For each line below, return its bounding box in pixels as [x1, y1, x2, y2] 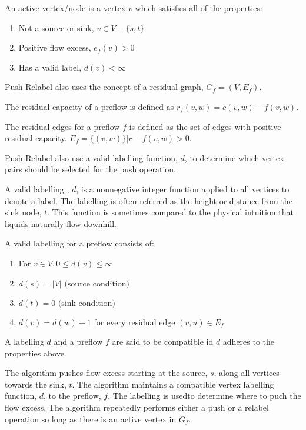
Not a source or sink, [18, 21, 94, 34]
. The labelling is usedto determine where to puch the [108, 389, 301, 402]
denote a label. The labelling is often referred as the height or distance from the [5, 194, 292, 206]
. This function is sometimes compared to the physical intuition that [47, 206, 294, 218]
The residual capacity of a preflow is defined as [5, 100, 174, 112]
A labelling [5, 335, 44, 348]
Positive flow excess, [18, 41, 91, 54]
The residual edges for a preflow [5, 120, 120, 132]
